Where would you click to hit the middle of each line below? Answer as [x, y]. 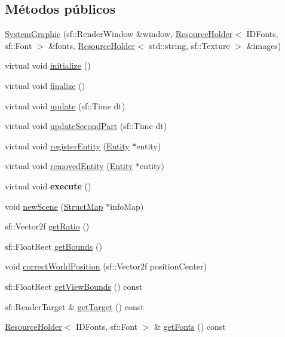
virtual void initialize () [48, 65]
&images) [264, 45]
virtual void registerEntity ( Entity [67, 145]
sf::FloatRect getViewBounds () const [74, 286]
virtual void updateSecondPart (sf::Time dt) [86, 126]
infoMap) [127, 206]
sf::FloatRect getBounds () [53, 246]
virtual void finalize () [45, 85]
